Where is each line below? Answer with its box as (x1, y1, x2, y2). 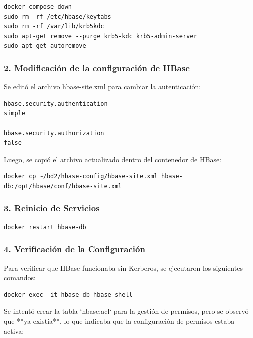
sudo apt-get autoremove (4, 42, 86, 50)
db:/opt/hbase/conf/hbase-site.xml (4, 182, 122, 190)
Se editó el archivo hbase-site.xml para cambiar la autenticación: (4, 81, 201, 92)
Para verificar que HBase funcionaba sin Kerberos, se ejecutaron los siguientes (4, 262, 243, 273)
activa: (4, 325, 24, 336)
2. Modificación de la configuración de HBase (4, 61, 190, 74)
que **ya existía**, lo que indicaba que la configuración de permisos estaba (4, 315, 235, 326)
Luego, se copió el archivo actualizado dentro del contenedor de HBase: (4, 154, 222, 164)
